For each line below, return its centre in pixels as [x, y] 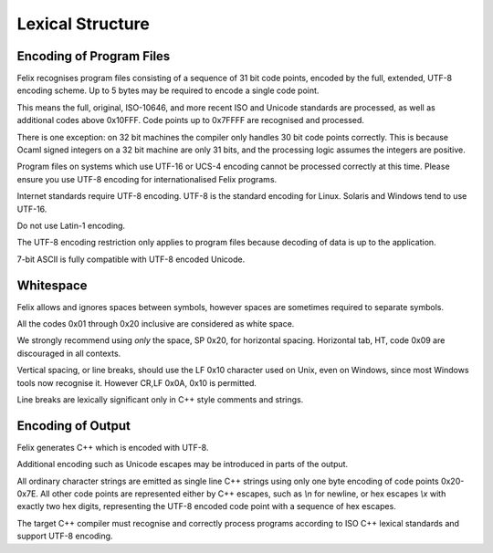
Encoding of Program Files [94, 56]
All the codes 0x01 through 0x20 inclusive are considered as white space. [156, 324]
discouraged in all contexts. [69, 353]
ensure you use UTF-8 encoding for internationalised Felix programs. [147, 179]
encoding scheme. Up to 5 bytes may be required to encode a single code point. [168, 90]
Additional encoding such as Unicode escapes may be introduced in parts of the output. [183, 464]
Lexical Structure [83, 24]
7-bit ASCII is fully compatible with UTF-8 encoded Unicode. [131, 259]
